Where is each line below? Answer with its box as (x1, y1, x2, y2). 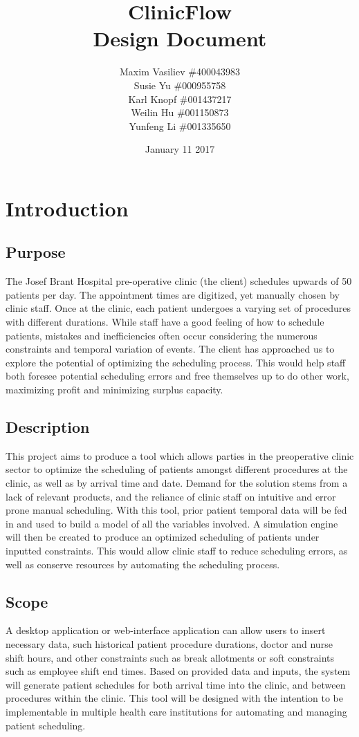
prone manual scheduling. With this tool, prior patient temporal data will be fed (6, 503, 347, 517)
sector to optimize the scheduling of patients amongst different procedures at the (6, 462, 348, 476)
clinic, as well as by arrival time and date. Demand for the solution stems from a (6, 476, 348, 489)
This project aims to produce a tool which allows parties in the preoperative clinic (6, 448, 354, 463)
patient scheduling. (6, 718, 86, 732)
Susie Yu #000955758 (134, 77, 226, 92)
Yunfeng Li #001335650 (129, 118, 231, 133)
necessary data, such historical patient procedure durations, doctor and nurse (6, 636, 333, 651)
